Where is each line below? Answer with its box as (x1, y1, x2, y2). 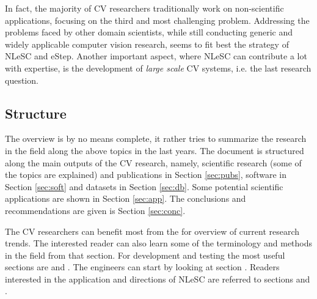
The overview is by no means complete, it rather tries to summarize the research (5, 132, 307, 145)
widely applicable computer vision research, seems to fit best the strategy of (5, 37, 289, 50)
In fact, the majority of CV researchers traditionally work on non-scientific (5, 2, 284, 14)
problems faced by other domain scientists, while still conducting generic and (5, 26, 293, 39)
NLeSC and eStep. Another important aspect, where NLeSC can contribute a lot (5, 50, 307, 62)
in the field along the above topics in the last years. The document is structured (5, 144, 304, 157)
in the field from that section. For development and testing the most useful (5, 248, 285, 261)
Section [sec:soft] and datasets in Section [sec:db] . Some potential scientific (5, 180, 283, 193)
